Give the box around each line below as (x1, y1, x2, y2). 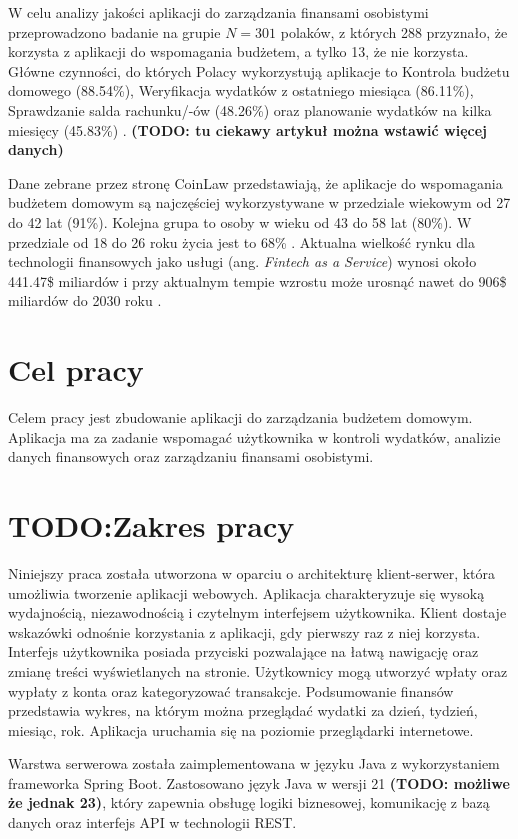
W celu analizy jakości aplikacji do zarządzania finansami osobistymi (8, 2, 429, 22)
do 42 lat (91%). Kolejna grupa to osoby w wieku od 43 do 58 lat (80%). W (8, 211, 472, 232)
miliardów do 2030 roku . (8, 290, 162, 311)
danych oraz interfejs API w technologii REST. (8, 812, 297, 833)
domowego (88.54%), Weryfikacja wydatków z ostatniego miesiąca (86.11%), (8, 80, 474, 101)
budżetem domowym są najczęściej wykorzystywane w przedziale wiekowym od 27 (8, 192, 511, 213)
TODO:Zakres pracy (8, 505, 295, 545)
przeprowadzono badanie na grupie (8, 21, 221, 42)
